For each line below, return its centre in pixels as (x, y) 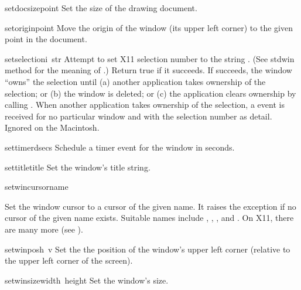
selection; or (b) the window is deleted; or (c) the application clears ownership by (150, 93)
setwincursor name (37, 187)
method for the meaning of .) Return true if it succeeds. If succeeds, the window (148, 70)
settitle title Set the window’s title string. (78, 167)
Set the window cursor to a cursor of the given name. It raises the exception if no (150, 206)
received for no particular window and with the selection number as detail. (138, 116)
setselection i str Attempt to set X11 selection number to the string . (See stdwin (150, 58)
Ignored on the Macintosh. (52, 127)
